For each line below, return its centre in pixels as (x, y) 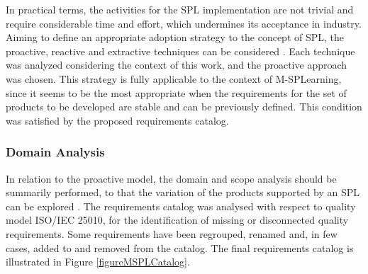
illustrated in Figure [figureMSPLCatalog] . (98, 262)
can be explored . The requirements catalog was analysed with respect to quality (181, 206)
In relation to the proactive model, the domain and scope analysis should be (171, 178)
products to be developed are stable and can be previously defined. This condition (184, 107)
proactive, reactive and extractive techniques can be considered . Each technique (180, 51)
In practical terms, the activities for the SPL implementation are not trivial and (180, 9)
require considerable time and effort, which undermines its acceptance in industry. (184, 23)
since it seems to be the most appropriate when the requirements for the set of (176, 92)
